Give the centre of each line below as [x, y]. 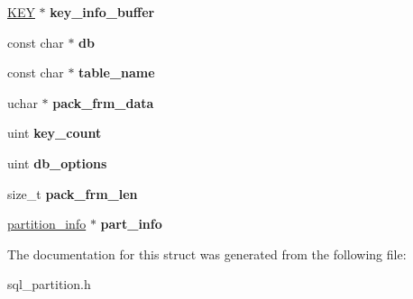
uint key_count [55, 133]
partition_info [47, 224]
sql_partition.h [49, 284]
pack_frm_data [103, 102]
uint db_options [57, 163]
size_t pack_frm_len [73, 193]
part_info [131, 224]
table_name [117, 72]
